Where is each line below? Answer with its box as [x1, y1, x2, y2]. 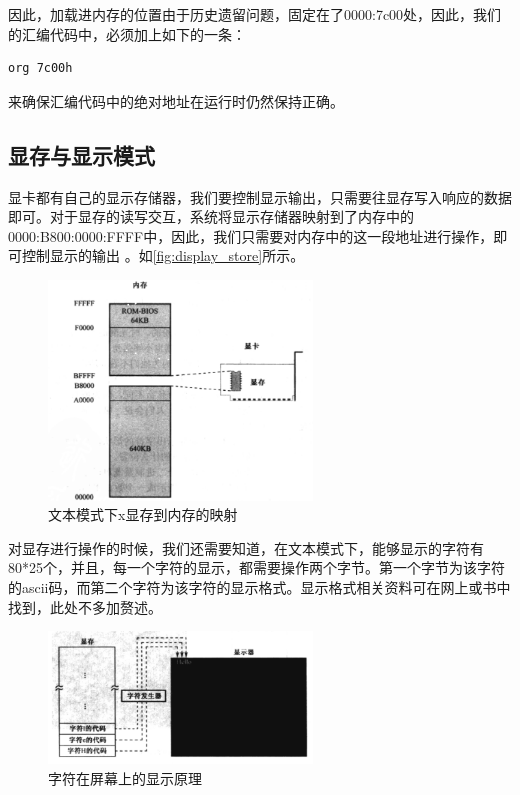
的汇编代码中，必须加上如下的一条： [8, 23, 246, 44]
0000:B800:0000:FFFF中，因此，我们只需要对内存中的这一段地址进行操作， [8, 225, 494, 246]
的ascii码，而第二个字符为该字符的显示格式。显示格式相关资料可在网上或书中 [8, 577, 511, 598]
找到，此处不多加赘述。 [8, 596, 162, 617]
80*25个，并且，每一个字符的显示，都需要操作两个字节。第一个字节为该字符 [8, 557, 505, 578]
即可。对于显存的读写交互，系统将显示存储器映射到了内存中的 [8, 206, 414, 227]
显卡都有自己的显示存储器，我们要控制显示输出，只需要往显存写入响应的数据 [8, 186, 512, 207]
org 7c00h [8, 61, 73, 76]
